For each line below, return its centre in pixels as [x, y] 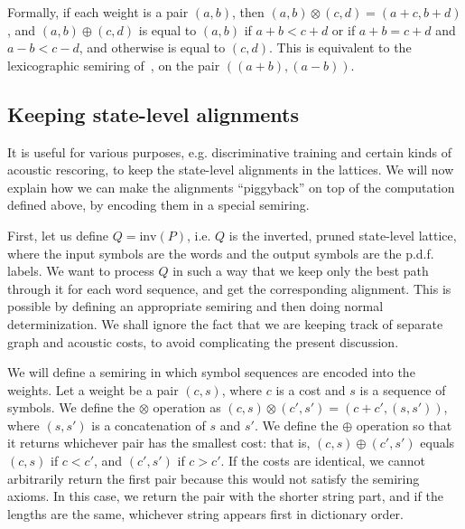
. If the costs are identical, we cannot [323, 461]
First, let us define [58, 235]
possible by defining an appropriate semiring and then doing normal [195, 306]
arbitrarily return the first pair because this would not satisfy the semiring [214, 478]
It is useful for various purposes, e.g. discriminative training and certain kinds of [229, 151]
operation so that [404, 425]
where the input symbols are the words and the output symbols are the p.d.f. [221, 253]
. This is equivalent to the [340, 47]
